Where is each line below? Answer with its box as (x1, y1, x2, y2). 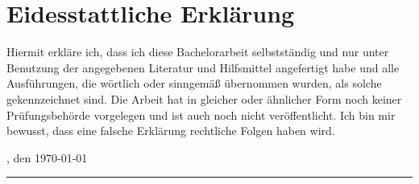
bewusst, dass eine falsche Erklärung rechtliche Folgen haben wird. (6, 122, 335, 139)
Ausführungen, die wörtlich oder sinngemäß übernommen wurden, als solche (6, 75, 382, 92)
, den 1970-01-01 (6, 149, 88, 166)
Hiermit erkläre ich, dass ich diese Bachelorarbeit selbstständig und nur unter (6, 43, 389, 60)
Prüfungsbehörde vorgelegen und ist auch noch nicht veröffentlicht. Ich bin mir (6, 106, 396, 123)
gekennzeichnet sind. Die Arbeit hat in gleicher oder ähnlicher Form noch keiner (6, 90, 402, 107)
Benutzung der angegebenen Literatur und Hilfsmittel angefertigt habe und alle (6, 59, 400, 76)
